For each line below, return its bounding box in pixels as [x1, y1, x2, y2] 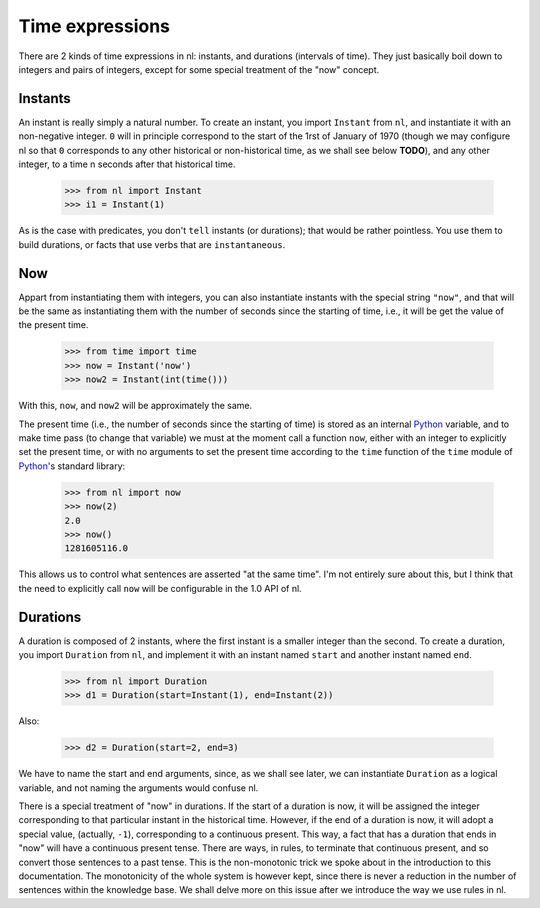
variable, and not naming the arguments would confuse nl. [18, 781, 259, 794]
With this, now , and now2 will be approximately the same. [18, 400, 253, 412]
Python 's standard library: [18, 460, 126, 472]
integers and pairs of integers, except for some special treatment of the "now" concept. [18, 63, 380, 75]
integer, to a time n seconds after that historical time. [18, 158, 236, 170]
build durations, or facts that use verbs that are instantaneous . [18, 238, 286, 250]
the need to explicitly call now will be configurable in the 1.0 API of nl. [18, 582, 302, 594]
